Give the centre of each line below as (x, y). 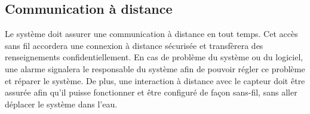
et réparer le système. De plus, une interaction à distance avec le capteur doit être (155, 80)
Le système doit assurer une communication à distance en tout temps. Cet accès (151, 34)
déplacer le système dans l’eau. (61, 104)
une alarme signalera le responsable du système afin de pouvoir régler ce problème (155, 68)
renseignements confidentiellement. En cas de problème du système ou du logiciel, (154, 57)
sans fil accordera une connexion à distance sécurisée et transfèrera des (134, 45)
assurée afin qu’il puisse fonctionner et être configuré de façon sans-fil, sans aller (151, 92)
